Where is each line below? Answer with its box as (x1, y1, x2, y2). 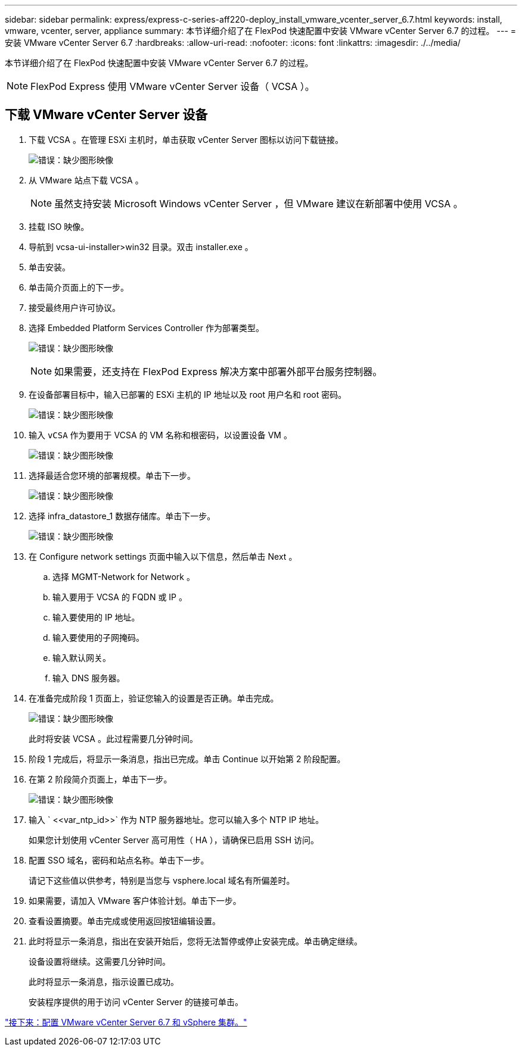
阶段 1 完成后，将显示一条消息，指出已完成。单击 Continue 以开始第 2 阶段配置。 (29, 753, 346, 764)
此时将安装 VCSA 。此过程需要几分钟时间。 (29, 733, 198, 744)
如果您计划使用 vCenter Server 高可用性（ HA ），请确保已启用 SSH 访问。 (29, 834, 319, 845)
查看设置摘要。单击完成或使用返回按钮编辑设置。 (29, 915, 220, 926)
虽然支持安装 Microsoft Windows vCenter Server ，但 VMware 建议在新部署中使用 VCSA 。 (54, 197, 463, 210)
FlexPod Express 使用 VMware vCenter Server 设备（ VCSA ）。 (30, 80, 315, 92)
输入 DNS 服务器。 (52, 672, 125, 683)
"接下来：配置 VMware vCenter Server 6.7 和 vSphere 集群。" (5, 1016, 247, 1027)
